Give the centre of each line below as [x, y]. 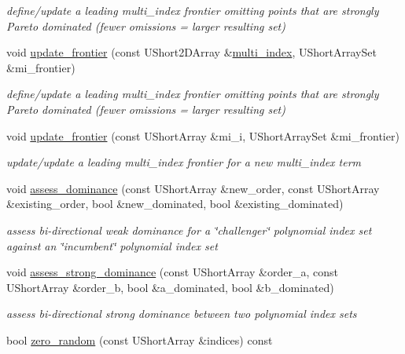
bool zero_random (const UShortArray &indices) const [140, 339]
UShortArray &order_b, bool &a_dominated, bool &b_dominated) [170, 287]
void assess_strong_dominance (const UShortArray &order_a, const [172, 272]
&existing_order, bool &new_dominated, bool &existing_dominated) [175, 204]
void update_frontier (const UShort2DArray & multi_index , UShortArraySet [191, 52]
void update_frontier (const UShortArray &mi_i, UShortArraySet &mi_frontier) [203, 135]
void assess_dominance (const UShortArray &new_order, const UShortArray [193, 188]
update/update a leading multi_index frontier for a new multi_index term [184, 162]
